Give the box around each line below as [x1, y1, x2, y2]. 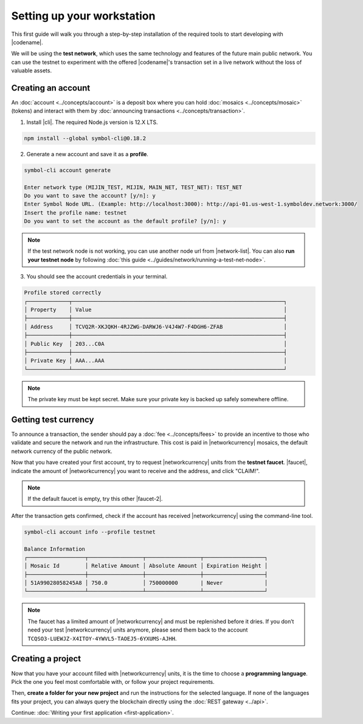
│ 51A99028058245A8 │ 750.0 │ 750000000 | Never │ [24, 579, 268, 587]
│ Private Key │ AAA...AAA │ [24, 357, 287, 364]
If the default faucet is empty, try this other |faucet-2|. [27, 495, 163, 503]
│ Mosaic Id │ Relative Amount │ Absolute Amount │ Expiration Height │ [24, 562, 268, 570]
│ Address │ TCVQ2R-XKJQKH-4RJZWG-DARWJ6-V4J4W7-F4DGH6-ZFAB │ [24, 323, 287, 330]
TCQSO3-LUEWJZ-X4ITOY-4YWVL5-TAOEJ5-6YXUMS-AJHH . [27, 635, 177, 642]
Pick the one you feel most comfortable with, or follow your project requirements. [11, 678, 215, 685]
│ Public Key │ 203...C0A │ [24, 340, 287, 347]
